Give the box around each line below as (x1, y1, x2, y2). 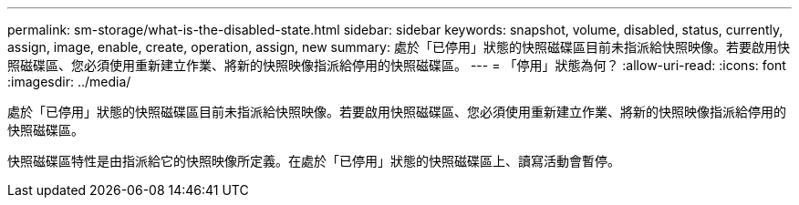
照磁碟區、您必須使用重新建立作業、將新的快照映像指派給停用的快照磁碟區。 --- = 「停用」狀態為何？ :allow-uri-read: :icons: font (7, 57, 786, 73)
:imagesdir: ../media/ (7, 74, 131, 89)
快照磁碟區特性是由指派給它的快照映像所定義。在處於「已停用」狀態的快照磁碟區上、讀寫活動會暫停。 (7, 153, 620, 169)
